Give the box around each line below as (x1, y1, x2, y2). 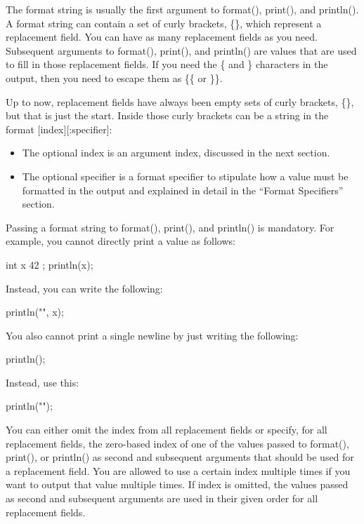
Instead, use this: (6, 375, 79, 389)
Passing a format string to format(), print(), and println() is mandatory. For (6, 220, 334, 234)
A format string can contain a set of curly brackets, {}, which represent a (6, 15, 322, 30)
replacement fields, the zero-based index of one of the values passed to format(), (6, 436, 349, 450)
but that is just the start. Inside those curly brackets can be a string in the (6, 108, 329, 123)
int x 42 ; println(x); (6, 257, 93, 271)
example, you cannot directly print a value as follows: (6, 234, 235, 248)
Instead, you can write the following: (6, 281, 163, 295)
